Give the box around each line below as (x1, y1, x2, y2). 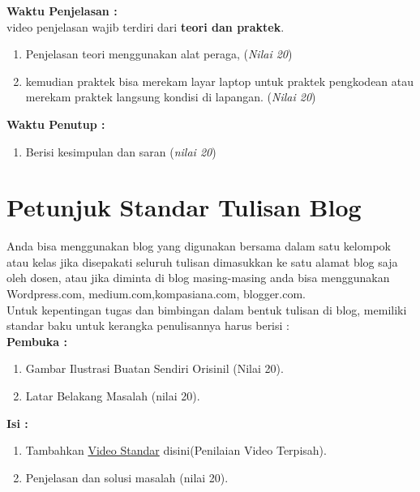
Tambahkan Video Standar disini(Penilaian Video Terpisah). (25, 442, 327, 459)
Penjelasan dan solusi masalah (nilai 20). (25, 468, 229, 486)
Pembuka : (6, 332, 67, 349)
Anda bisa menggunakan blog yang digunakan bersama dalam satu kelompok (6, 237, 391, 255)
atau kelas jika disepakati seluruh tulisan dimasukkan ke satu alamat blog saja (6, 253, 398, 270)
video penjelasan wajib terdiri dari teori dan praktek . (6, 18, 285, 35)
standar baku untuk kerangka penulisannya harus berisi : (6, 317, 289, 334)
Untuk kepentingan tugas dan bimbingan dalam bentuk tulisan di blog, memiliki (6, 301, 407, 318)
